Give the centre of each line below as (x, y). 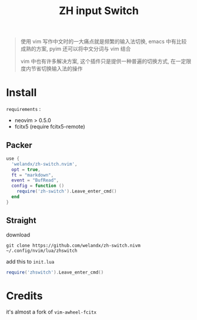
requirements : (24, 109)
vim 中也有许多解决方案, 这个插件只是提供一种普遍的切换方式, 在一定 (103, 61)
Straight (21, 220)
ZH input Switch (99, 11)
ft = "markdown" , (33, 175)
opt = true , (26, 169)
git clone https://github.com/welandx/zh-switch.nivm (74, 245)
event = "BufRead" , (35, 180)
